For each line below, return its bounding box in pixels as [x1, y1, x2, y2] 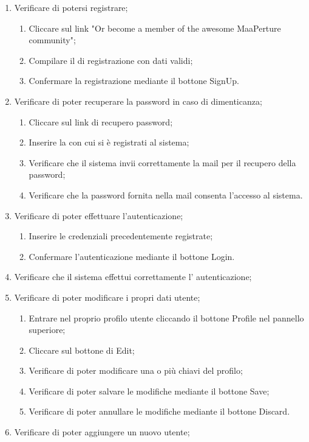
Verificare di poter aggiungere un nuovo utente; [14, 426, 190, 438]
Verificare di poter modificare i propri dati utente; [14, 290, 200, 303]
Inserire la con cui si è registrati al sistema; [29, 136, 189, 149]
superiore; [29, 323, 66, 336]
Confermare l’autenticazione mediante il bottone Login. [29, 250, 235, 262]
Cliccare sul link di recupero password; [29, 115, 173, 128]
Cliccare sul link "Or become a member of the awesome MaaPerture [29, 21, 281, 34]
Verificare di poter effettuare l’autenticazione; [14, 209, 183, 222]
